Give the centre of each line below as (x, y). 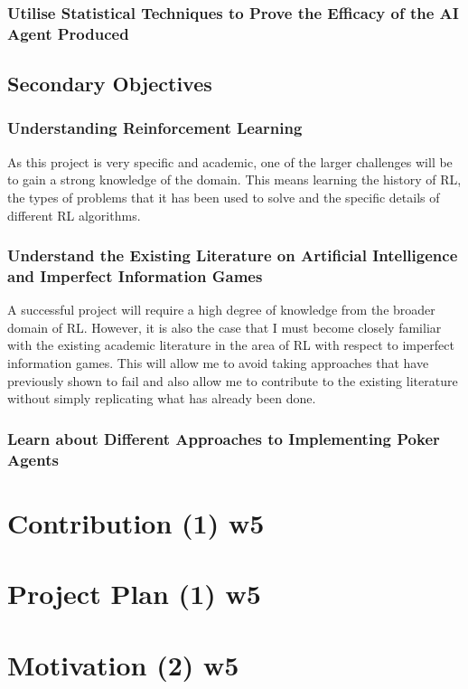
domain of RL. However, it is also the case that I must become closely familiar (225, 327)
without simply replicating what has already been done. (162, 398)
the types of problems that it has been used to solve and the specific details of (224, 197)
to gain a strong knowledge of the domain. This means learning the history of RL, (234, 179)
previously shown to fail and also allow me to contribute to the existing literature (233, 380)
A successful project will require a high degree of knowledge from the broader (221, 310)
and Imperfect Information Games (135, 275)
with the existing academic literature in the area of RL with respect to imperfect (231, 345)
